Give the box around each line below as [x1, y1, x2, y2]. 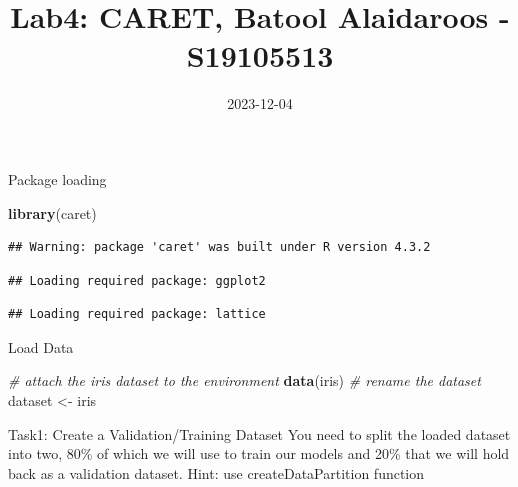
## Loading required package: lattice [8, 307, 266, 322]
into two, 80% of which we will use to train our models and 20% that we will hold [8, 443, 510, 464]
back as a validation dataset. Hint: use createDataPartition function [8, 462, 425, 483]
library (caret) [8, 202, 97, 223]
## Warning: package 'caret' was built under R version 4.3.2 [8, 240, 431, 255]
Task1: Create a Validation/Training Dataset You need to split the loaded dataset [8, 423, 511, 444]
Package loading [8, 168, 107, 189]
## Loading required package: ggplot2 [8, 273, 266, 288]
